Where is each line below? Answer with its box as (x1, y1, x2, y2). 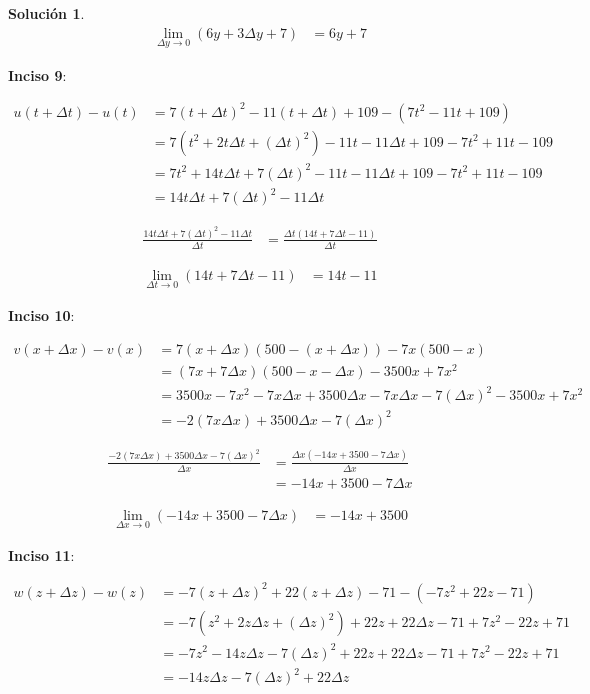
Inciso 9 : (8, 64, 67, 85)
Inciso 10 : (8, 305, 75, 326)
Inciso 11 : (8, 544, 75, 565)
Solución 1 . (8, 3, 85, 23)
